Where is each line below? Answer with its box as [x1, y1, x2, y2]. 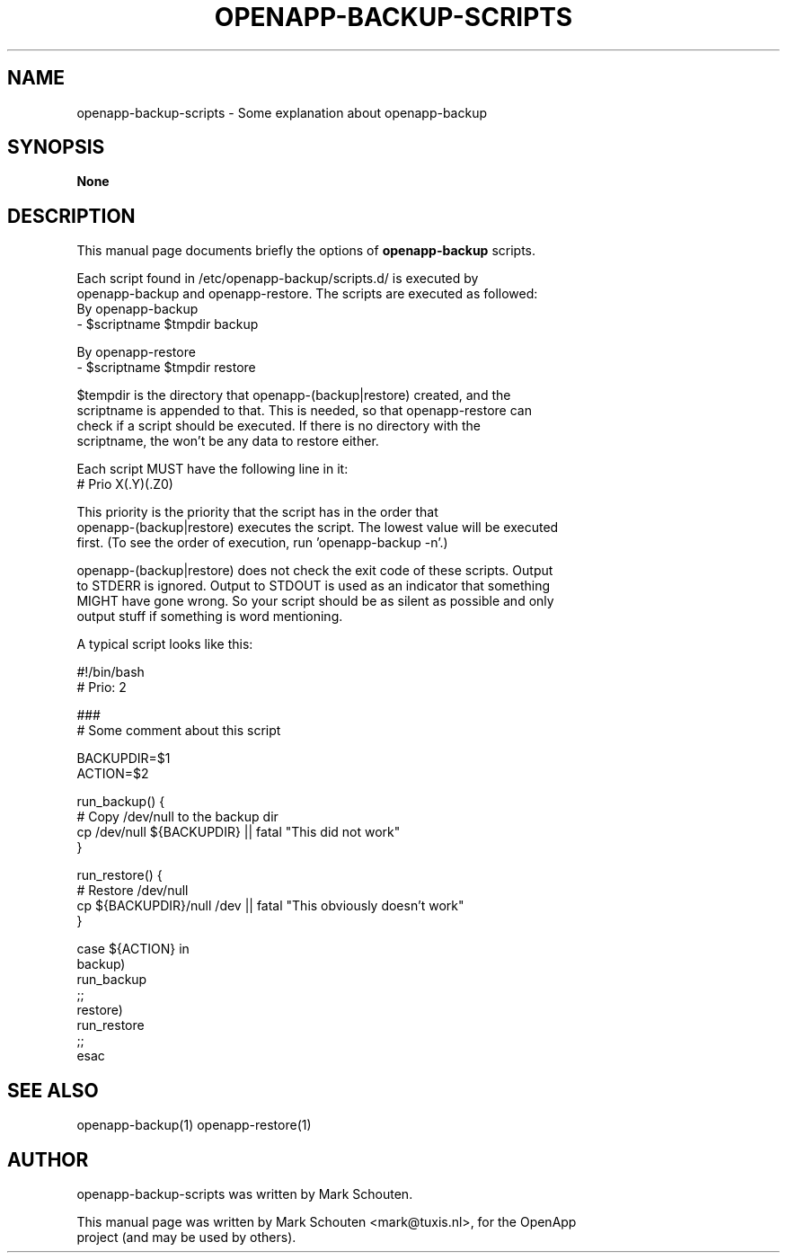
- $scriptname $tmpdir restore [76, 359, 256, 376]
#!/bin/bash [76, 664, 145, 680]
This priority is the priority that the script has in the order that [76, 504, 438, 520]
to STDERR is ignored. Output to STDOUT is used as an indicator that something [76, 578, 551, 594]
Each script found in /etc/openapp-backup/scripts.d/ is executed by [76, 271, 479, 287]
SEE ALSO [7, 1078, 99, 1102]
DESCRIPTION [7, 204, 136, 227]
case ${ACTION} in [76, 941, 190, 957]
